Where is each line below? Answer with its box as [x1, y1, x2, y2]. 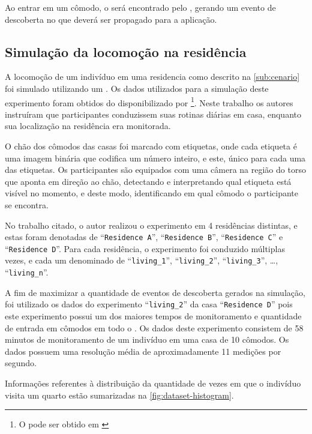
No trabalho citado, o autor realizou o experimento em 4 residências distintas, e [5, 219, 298, 231]
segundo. [5, 357, 37, 369]
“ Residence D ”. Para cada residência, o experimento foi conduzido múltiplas [5, 242, 285, 255]
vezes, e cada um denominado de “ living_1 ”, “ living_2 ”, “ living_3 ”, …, [5, 254, 278, 267]
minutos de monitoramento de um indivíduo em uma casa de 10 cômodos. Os [5, 333, 289, 346]
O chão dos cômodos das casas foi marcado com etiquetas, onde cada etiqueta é [5, 140, 297, 152]
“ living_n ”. [5, 266, 49, 279]
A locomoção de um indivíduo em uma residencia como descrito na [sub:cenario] [5, 70, 300, 83]
